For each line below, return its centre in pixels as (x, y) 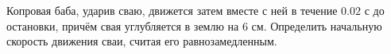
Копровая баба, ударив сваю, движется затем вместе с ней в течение (172, 10)
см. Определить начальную (317, 25)
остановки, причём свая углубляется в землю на (123, 25)
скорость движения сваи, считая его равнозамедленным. (142, 41)
